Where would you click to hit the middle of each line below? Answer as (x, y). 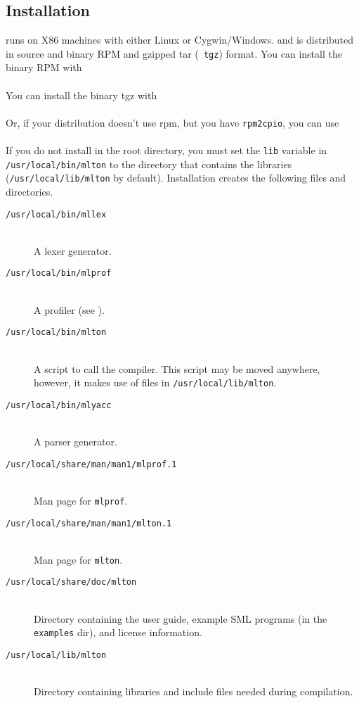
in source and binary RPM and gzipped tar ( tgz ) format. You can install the (174, 53)
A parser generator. (76, 442)
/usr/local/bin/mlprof (59, 273)
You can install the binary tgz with (81, 95)
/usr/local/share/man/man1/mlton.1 (89, 523)
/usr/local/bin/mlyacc (59, 405)
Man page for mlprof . (81, 500)
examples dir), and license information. (118, 632)
